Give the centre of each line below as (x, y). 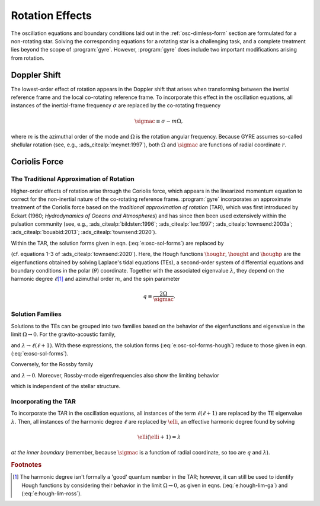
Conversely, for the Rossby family (52, 364)
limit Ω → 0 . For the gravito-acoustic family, (63, 334)
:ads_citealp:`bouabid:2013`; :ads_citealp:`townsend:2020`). (84, 232)
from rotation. (28, 58)
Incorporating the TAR (44, 401)
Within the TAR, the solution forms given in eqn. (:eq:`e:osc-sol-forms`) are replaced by (118, 243)
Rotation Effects (51, 15)
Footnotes (26, 465)
